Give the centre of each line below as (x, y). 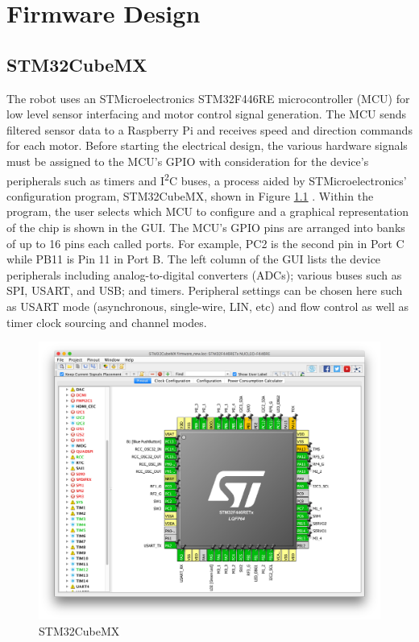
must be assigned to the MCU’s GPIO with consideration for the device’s (188, 161)
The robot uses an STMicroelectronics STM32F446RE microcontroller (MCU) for (208, 98)
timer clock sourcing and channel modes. (107, 322)
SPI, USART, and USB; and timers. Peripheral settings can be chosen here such (205, 290)
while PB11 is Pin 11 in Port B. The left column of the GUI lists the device (194, 259)
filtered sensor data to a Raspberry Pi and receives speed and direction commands (209, 129)
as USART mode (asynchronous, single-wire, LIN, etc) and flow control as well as (208, 306)
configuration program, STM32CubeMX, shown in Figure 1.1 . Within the (190, 195)
